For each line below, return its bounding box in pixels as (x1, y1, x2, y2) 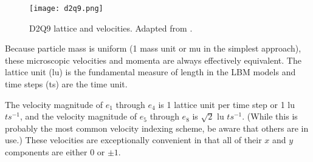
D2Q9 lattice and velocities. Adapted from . (29, 21, 193, 34)
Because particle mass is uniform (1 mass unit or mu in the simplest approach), (5, 42, 301, 55)
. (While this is (242, 110, 298, 123)
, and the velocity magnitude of (19, 110, 137, 123)
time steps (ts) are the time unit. (5, 78, 128, 90)
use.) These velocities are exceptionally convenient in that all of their (5, 133, 262, 146)
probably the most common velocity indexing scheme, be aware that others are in (5, 121, 309, 134)
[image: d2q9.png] (29, 4, 103, 13)
